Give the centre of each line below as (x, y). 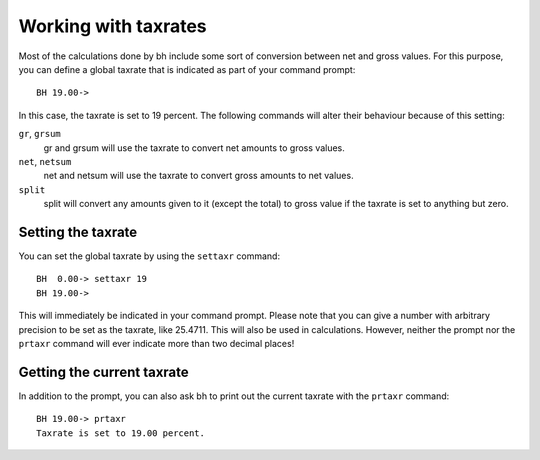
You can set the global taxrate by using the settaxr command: (149, 256)
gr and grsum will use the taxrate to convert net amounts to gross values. (194, 147)
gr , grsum (39, 134)
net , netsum (45, 161)
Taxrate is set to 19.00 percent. (120, 433)
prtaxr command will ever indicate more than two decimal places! (156, 343)
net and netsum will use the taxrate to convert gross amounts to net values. (198, 176)
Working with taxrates (112, 26)
